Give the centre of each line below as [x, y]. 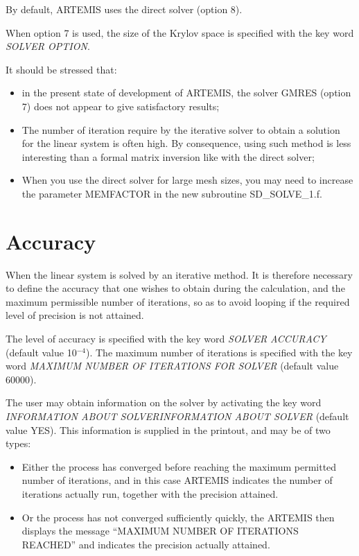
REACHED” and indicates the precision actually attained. [146, 544]
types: [18, 443]
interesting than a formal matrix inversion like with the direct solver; [168, 156]
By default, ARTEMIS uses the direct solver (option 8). [124, 9]
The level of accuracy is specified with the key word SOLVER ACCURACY [166, 339]
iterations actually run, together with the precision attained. [150, 493]
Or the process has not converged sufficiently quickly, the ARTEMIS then [178, 517]
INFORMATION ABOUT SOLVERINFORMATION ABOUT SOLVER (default [177, 416]
